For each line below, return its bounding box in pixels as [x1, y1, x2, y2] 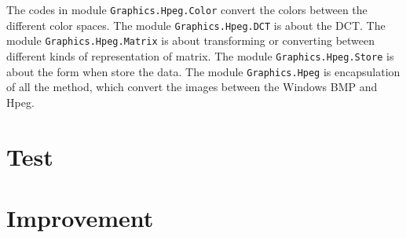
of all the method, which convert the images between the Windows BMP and [6, 79, 378, 95]
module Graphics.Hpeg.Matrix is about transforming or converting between [6, 32, 375, 49]
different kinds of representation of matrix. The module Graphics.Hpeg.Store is [6, 47, 394, 64]
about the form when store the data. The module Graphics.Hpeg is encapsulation [6, 63, 401, 79]
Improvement [6, 202, 154, 234]
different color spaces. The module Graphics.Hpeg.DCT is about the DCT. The [6, 16, 386, 33]
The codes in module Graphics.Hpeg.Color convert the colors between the [6, 2, 368, 17]
